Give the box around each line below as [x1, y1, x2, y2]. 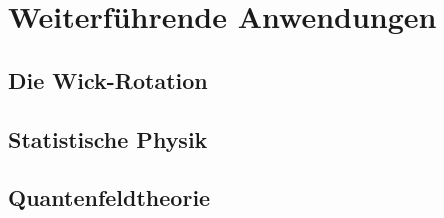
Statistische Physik [8, 123, 208, 154]
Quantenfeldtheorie [8, 182, 211, 213]
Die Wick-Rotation [8, 64, 208, 95]
